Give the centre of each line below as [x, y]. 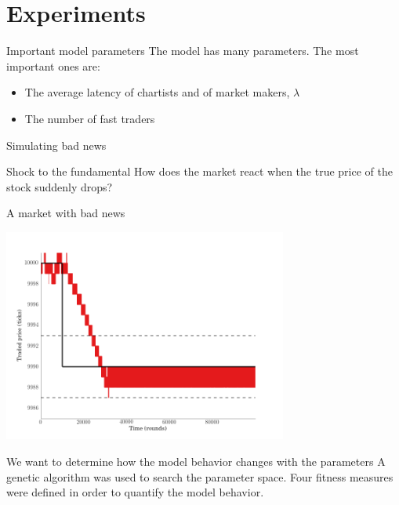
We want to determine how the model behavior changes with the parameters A [196, 461]
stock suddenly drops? [60, 186]
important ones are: [53, 65]
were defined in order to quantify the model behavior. [135, 492]
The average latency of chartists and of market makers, [157, 92]
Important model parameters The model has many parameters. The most [183, 51]
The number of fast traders [90, 118]
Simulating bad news [56, 145]
